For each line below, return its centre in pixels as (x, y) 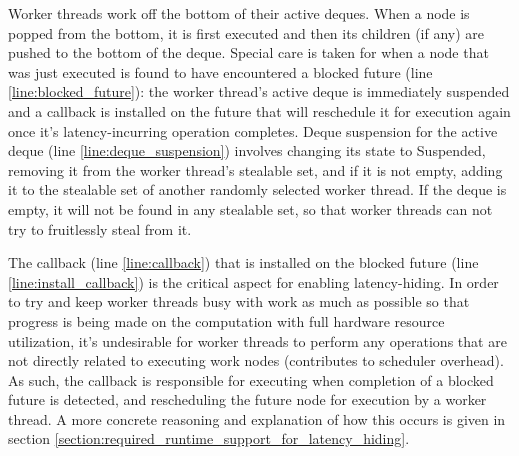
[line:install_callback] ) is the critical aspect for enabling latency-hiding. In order (253, 281)
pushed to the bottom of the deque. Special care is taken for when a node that (248, 52)
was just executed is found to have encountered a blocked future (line (220, 71)
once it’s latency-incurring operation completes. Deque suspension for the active (253, 130)
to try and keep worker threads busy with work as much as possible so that (239, 301)
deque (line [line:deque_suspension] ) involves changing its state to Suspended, (247, 150)
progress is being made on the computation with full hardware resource (226, 320)
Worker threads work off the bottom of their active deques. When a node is (239, 13)
